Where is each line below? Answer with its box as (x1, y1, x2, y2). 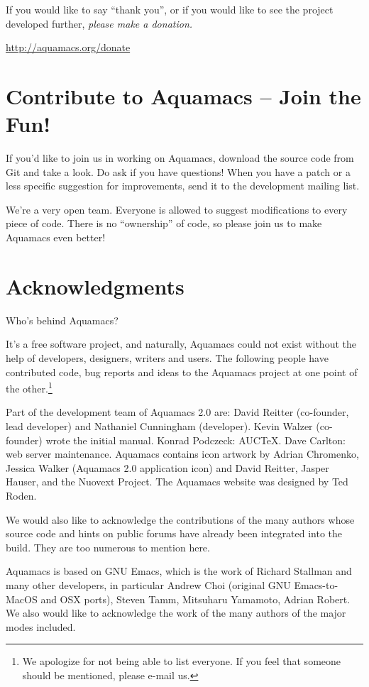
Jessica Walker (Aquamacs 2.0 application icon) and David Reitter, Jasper (6, 460, 329, 475)
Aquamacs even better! (6, 230, 106, 245)
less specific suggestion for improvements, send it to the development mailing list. (6, 178, 360, 193)
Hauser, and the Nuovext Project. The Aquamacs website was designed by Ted (6, 474, 348, 489)
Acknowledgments (6, 271, 184, 300)
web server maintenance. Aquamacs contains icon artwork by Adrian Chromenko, (6, 446, 359, 461)
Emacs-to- (294, 577, 338, 592)
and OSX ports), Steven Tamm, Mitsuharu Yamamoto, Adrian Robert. (40, 591, 351, 606)
